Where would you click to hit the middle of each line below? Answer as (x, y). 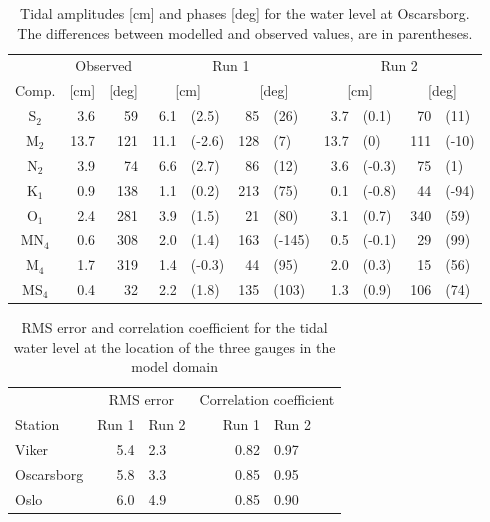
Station (37, 424)
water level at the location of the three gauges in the (174, 346)
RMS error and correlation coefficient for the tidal (174, 327)
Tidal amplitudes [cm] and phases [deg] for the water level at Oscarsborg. (245, 13)
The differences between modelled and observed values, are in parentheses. (245, 32)
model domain (174, 366)
